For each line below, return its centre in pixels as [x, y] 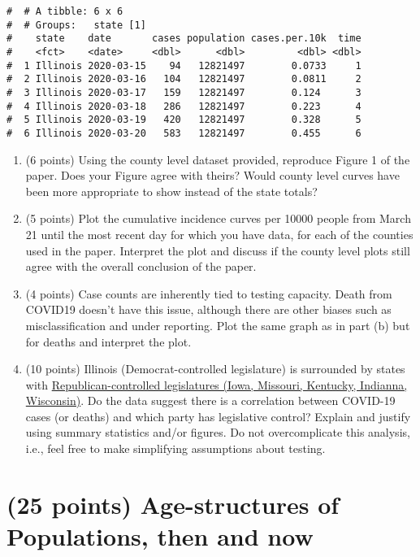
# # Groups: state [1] [76, 25]
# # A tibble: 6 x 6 [65, 11]
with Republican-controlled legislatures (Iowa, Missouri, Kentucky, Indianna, [216, 384]
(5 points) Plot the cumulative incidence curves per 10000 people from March [218, 218]
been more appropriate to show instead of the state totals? [171, 191]
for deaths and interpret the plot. [108, 341]
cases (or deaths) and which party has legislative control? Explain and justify [218, 416]
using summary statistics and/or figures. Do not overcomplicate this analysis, [218, 432]
